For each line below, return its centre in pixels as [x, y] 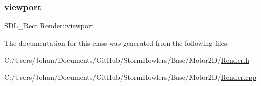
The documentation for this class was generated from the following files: [117, 42]
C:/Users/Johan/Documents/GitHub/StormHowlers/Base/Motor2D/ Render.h [127, 60]
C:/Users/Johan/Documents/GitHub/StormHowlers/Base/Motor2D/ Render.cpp [130, 77]
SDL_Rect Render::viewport [49, 26]
